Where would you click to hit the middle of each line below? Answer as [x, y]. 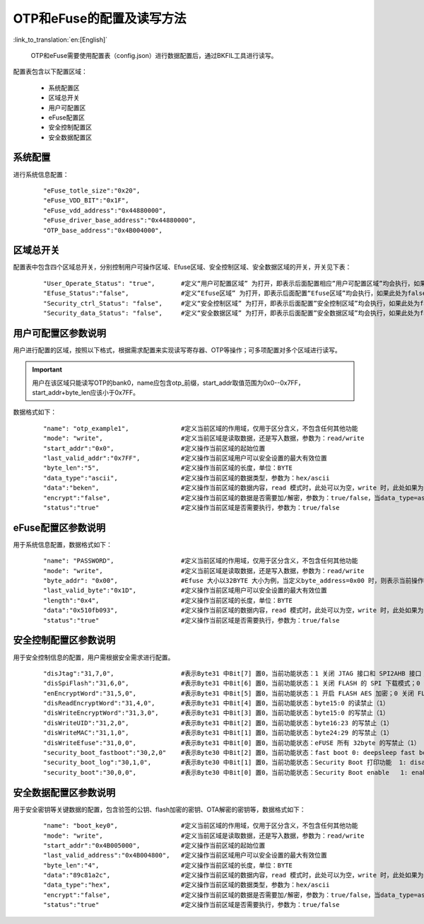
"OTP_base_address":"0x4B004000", [103, 230]
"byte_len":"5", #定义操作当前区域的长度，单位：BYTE [168, 468]
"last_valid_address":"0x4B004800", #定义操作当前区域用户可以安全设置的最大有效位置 [185, 855]
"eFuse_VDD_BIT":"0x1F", [86, 201]
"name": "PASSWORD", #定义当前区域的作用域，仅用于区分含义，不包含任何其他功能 [201, 561]
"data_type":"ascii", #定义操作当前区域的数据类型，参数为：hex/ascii [187, 478]
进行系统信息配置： [41, 174]
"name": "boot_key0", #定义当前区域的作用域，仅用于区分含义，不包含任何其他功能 [201, 826]
